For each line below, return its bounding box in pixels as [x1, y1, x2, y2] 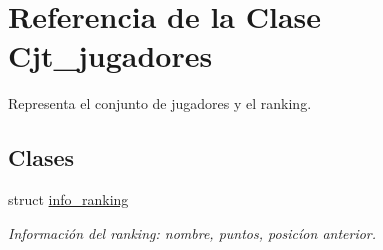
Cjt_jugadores [8, 35, 213, 76]
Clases [8, 142, 75, 173]
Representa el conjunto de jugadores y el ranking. [8, 93, 312, 114]
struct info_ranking [8, 189, 129, 210]
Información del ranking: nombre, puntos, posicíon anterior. [8, 222, 377, 243]
